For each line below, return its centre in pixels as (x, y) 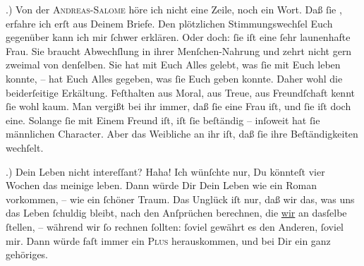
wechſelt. (25, 147)
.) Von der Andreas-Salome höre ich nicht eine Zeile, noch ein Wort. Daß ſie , (174, 9)
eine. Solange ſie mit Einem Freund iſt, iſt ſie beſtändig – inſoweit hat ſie (163, 120)
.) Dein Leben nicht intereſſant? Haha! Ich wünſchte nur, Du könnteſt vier (165, 171)
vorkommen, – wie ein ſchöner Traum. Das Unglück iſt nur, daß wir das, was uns (180, 199)
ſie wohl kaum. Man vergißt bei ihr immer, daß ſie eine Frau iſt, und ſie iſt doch (178, 106)
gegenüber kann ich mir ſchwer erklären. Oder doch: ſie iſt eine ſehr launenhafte (178, 37)
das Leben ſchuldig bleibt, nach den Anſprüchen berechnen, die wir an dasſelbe (176, 213)
